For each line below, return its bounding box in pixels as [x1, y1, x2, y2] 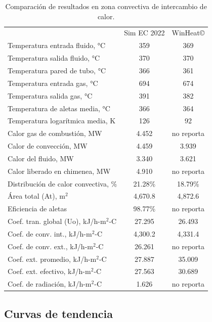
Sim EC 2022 [124, 27, 165, 38]
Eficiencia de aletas [8, 203, 67, 214]
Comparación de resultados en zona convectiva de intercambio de [5, 1, 207, 11]
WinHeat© [172, 27, 205, 38]
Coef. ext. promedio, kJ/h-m [8, 253, 97, 264]
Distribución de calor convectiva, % [8, 178, 117, 189]
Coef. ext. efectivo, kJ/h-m [8, 266, 91, 277]
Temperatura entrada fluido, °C [8, 40, 106, 51]
